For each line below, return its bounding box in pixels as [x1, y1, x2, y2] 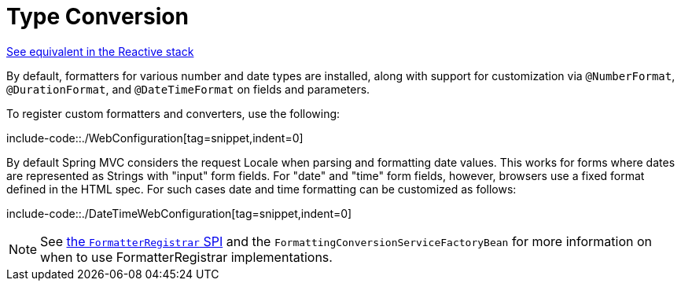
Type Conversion [6, 3, 189, 30]
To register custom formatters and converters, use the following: [6, 106, 340, 120]
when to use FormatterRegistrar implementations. [40, 248, 333, 265]
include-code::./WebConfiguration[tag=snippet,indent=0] [6, 131, 304, 145]
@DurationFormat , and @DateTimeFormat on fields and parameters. [6, 82, 370, 96]
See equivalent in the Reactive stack [6, 44, 194, 58]
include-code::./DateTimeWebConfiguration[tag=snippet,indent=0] [6, 206, 352, 220]
